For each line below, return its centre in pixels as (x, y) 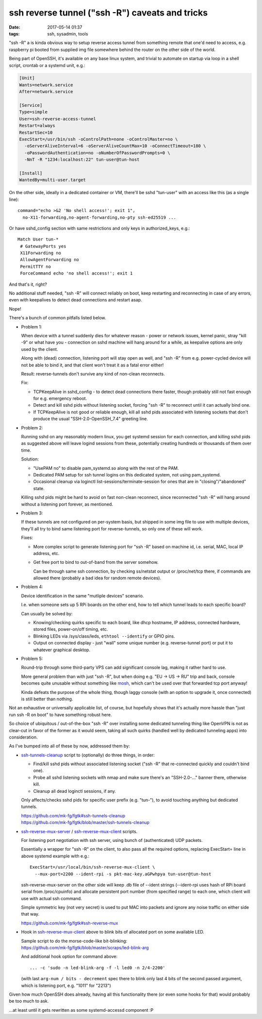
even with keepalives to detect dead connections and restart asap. (76, 300)
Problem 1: (32, 327)
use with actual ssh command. (51, 898)
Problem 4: (32, 587)
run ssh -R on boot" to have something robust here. (60, 715)
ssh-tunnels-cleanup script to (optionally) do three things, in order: (88, 755)
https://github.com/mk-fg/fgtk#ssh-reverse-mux (70, 923)
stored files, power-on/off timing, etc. (71, 629)
